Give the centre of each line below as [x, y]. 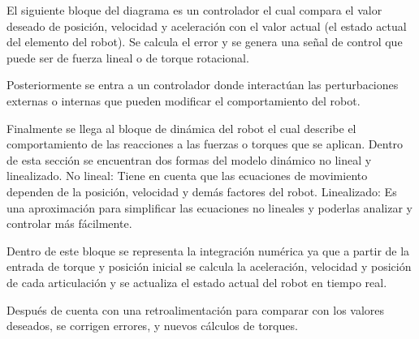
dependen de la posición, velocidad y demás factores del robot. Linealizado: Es [202, 191]
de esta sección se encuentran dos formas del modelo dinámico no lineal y [189, 159]
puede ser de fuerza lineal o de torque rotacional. [128, 57]
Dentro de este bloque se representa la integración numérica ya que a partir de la [208, 250]
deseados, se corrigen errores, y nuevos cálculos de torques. [152, 326]
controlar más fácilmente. [69, 223]
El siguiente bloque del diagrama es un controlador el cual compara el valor [194, 10]
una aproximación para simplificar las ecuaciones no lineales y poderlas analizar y [209, 207]
